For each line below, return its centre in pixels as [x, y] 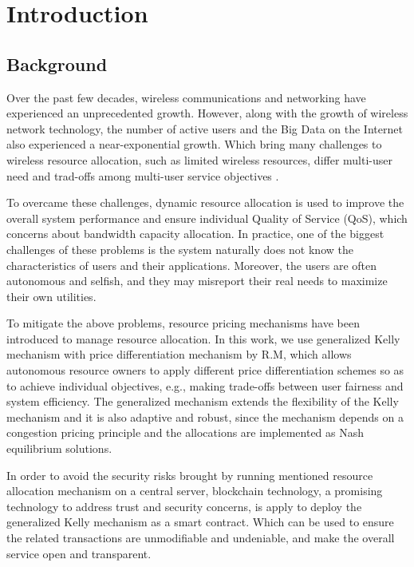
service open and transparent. [79, 553]
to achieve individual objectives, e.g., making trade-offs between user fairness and [205, 385]
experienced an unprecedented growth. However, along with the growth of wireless [207, 113]
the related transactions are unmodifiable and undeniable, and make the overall [201, 538]
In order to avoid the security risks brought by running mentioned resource [190, 475]
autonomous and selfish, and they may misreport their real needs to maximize [197, 281]
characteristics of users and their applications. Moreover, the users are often [192, 265]
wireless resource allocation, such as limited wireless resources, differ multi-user [200, 159]
